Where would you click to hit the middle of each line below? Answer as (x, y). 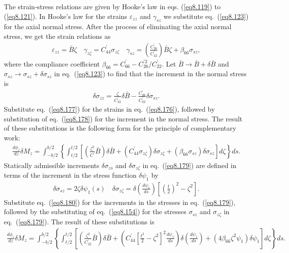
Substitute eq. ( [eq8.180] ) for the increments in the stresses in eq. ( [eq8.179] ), (120, 202)
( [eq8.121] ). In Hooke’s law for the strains (66, 16)
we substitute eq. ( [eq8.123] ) (206, 16)
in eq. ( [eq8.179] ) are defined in (189, 165)
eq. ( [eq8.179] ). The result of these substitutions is (79, 221)
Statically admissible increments (52, 165)
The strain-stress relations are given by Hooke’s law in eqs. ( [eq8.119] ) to (112, 6)
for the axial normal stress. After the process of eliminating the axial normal (118, 26)
